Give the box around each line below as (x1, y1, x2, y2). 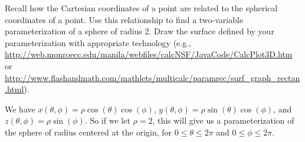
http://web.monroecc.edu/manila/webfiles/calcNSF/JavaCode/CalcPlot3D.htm (5, 48, 293, 60)
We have (5, 102, 35, 115)
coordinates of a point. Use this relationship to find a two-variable (5, 13, 244, 25)
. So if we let (84, 114, 130, 127)
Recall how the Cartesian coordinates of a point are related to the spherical (5, 2, 278, 14)
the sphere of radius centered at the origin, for (5, 125, 172, 138)
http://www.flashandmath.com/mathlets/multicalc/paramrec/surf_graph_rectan (5, 71, 300, 83)
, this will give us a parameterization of (152, 114, 294, 127)
